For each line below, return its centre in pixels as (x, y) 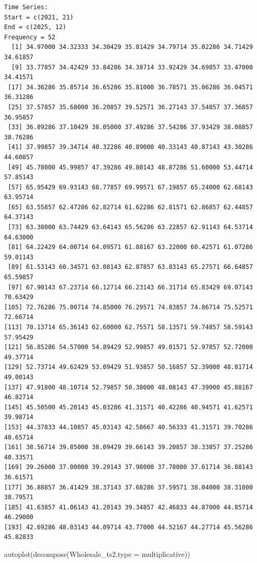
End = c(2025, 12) (35, 27)
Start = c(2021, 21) (39, 17)
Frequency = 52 (30, 37)
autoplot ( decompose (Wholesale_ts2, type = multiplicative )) (97, 554)
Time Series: (26, 7)
